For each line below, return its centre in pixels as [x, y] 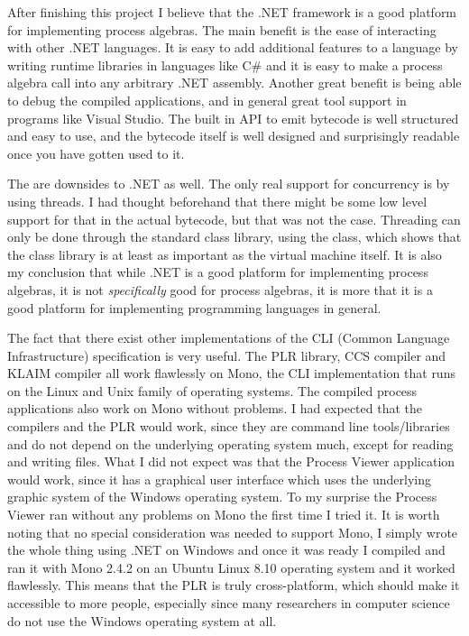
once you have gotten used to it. [96, 153]
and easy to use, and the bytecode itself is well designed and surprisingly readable [234, 136]
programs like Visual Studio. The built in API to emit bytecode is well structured [233, 118]
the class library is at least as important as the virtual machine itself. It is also [225, 254]
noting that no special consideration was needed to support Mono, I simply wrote [233, 532]
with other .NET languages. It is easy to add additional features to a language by [233, 47]
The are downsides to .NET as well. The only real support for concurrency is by [229, 184]
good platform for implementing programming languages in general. [194, 307]
